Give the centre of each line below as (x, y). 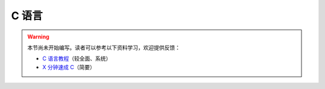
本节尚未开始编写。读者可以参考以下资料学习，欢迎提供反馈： (104, 48)
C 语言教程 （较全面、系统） (77, 59)
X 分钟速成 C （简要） (69, 67)
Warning (38, 37)
